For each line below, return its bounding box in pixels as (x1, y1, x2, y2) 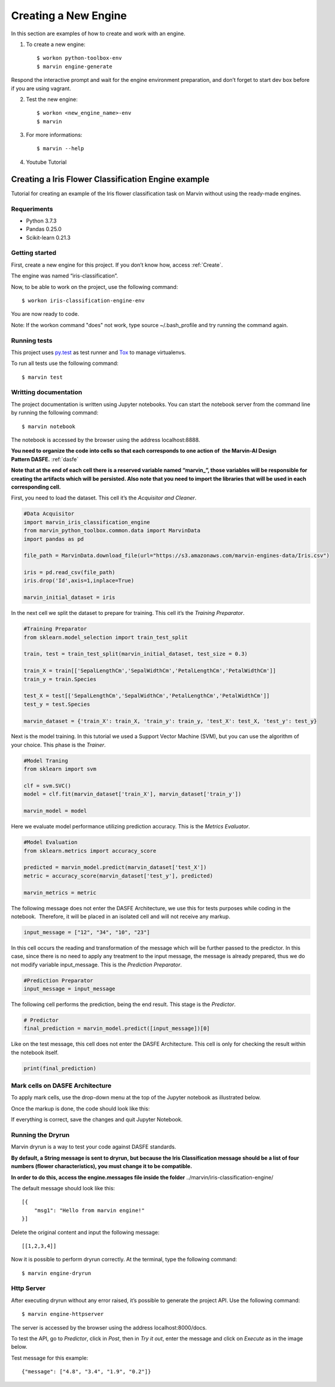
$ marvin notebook (22, 423, 76, 430)
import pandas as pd (23, 535, 84, 542)
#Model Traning (23, 757, 68, 764)
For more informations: (26, 132, 83, 139)
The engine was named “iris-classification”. (11, 272, 118, 279)
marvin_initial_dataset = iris (23, 594, 116, 601)
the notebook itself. (11, 1048, 59, 1056)
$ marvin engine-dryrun (22, 1270, 92, 1276)
